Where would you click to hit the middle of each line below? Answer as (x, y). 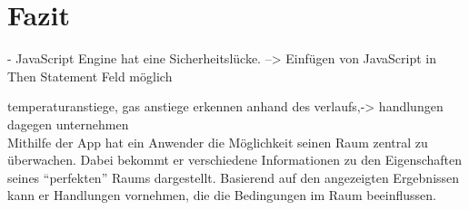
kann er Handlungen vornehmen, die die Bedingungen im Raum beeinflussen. (222, 195)
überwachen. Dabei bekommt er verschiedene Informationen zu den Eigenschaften (235, 160)
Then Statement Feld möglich (90, 76)
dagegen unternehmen (68, 124)
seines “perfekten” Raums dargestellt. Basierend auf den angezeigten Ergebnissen (234, 177)
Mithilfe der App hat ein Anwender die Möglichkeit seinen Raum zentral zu (218, 142)
